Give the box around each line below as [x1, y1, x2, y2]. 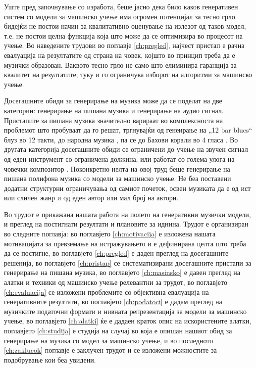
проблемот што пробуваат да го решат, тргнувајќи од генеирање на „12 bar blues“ [4, 125, 253, 135]
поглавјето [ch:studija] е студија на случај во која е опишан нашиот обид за [4, 325, 232, 335]
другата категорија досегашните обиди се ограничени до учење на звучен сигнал [4, 144, 248, 154]
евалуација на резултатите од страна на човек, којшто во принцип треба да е [4, 49, 235, 60]
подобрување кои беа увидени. [4, 354, 96, 365]
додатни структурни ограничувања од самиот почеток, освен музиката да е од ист [4, 183, 251, 193]
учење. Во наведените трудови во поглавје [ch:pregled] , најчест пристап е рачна [4, 40, 245, 50]
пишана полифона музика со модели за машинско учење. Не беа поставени [4, 173, 231, 184]
